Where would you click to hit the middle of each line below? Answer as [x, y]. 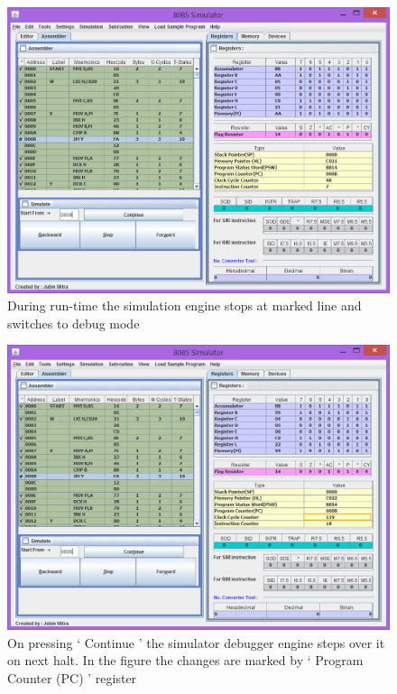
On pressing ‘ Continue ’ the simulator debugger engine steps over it [196, 642]
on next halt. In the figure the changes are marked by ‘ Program [185, 660]
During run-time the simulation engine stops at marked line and [185, 305]
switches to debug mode [74, 323]
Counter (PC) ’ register [72, 678]
